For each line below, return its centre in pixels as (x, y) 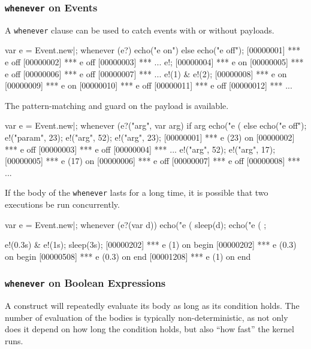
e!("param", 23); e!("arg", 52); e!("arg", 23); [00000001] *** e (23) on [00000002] (150, 137)
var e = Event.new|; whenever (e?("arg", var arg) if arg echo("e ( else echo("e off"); (156, 125)
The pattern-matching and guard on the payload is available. (117, 105)
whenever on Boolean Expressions (85, 283)
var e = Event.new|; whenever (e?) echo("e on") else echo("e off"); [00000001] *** (153, 50)
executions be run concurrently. (62, 204)
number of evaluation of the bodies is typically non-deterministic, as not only (147, 317)
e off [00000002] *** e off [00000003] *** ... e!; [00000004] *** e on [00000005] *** (154, 62)
